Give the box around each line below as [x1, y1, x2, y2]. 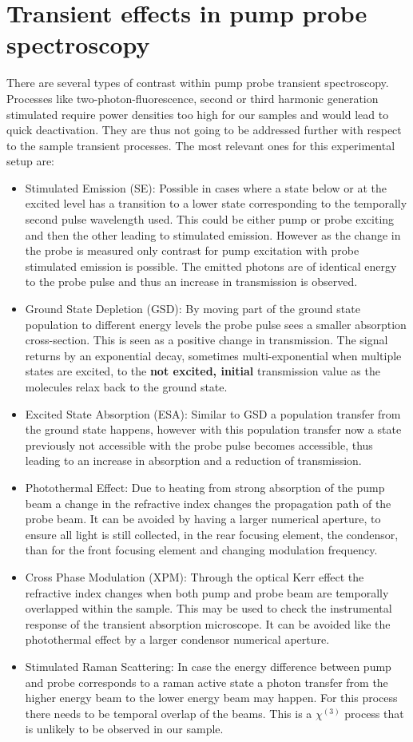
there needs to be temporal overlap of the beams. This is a [25, 704, 312, 721]
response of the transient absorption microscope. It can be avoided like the [25, 615, 391, 632]
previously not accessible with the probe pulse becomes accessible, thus [25, 436, 373, 453]
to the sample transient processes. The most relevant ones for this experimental [6, 137, 395, 153]
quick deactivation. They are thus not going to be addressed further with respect [6, 121, 402, 138]
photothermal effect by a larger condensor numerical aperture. [25, 631, 330, 648]
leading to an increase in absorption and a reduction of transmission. [25, 452, 362, 469]
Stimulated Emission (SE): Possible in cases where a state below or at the [25, 179, 387, 196]
